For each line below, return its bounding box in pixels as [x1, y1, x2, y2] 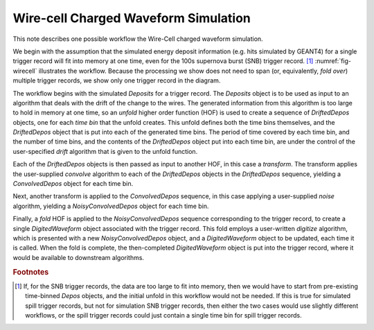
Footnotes [12, 267, 49, 277]
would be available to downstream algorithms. [12, 253, 145, 261]
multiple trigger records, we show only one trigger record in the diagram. [12, 76, 221, 85]
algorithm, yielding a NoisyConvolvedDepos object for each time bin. [12, 202, 209, 210]
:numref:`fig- [314, 57, 352, 65]
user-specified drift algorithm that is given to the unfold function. [12, 147, 198, 155]
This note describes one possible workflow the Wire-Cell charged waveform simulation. [12, 35, 263, 43]
